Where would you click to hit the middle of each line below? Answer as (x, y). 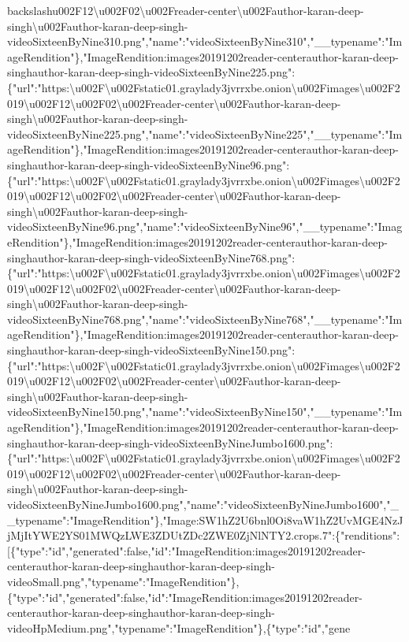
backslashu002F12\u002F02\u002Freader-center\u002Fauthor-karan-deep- (186, 10)
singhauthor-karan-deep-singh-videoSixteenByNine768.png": (151, 257)
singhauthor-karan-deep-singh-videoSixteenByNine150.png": (151, 350)
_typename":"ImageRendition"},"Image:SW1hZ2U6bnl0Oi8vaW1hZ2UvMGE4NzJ (205, 520)
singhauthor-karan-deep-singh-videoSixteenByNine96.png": (149, 164)
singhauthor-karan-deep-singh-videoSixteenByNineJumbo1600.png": (170, 442)
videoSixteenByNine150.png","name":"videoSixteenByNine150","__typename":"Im (205, 412)
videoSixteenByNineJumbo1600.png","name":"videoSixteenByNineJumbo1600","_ (203, 504)
